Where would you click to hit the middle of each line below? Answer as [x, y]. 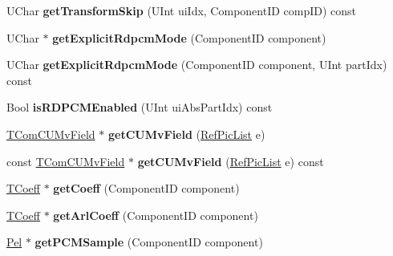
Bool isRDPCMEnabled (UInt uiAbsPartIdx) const [140, 107]
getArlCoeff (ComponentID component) [156, 215]
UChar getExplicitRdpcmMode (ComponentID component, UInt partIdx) [197, 65]
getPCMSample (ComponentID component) [149, 242]
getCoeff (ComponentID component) [146, 188]
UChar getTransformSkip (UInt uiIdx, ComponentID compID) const [182, 10]
